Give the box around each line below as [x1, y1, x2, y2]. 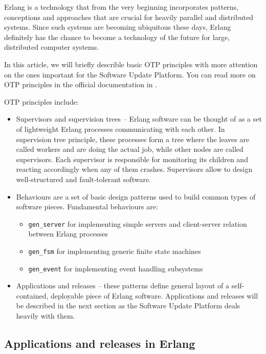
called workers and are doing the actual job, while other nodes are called [16, 144, 243, 154]
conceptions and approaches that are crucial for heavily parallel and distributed [4, 11, 254, 22]
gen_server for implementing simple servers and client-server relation [28, 218, 247, 229]
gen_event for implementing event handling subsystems [28, 263, 203, 273]
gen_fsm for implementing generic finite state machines [28, 245, 201, 256]
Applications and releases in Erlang [4, 336, 195, 351]
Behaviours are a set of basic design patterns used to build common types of [16, 191, 256, 202]
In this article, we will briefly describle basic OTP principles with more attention [4, 58, 258, 69]
